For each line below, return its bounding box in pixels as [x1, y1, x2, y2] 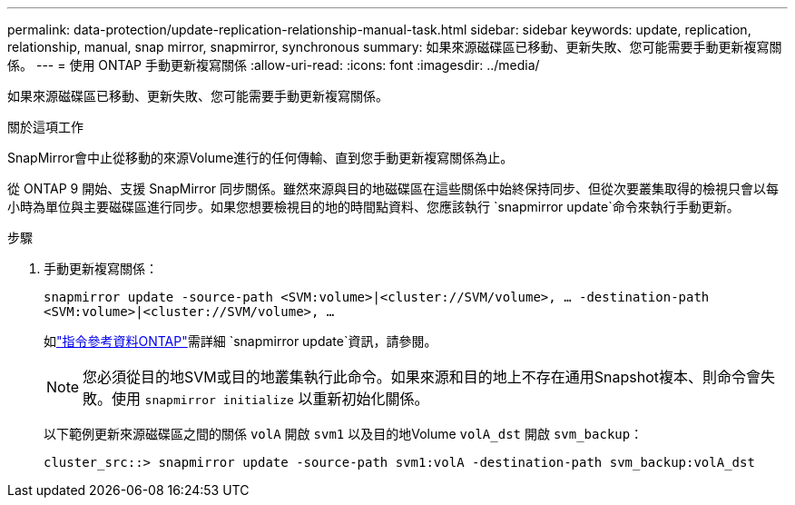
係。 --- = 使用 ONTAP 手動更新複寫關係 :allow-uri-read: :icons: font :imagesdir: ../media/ [7, 57, 540, 73]
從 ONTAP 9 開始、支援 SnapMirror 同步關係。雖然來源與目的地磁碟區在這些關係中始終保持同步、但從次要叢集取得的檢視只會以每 [7, 181, 779, 196]
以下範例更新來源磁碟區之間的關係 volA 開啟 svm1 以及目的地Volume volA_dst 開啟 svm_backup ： [44, 426, 643, 441]
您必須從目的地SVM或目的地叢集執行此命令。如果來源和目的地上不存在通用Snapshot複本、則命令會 [83, 368, 761, 386]
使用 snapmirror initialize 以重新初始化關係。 [112, 390, 429, 408]
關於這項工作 [7, 119, 83, 134]
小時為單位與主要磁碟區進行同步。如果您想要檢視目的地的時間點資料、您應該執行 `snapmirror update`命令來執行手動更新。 [7, 199, 740, 214]
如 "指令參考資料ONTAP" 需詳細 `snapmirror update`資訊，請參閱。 [44, 333, 437, 349]
